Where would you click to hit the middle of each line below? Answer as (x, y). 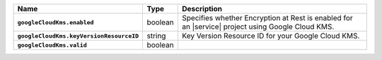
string (156, 36)
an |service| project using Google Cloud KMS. (258, 27)
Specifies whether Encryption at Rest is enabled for (267, 18)
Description (202, 9)
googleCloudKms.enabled (56, 22)
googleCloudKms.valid (52, 45)
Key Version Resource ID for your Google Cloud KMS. (271, 36)
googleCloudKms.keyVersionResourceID (78, 36)
